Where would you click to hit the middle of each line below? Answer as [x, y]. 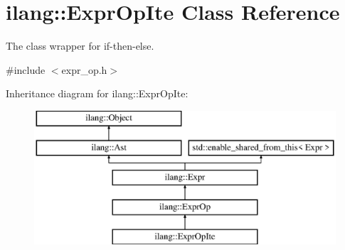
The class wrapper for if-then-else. [80, 46]
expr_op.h [84, 69]
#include [26, 69]
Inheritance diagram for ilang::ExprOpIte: [97, 93]
